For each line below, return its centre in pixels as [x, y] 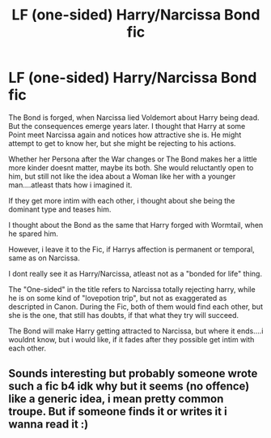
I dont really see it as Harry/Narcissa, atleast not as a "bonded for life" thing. [135, 273]
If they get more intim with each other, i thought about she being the [122, 200]
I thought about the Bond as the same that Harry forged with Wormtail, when [136, 225]
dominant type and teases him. [60, 209]
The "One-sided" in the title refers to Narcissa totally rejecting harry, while [132, 289]
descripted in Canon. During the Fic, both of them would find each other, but [135, 307]
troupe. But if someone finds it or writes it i [118, 412]
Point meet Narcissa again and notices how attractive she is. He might [125, 135]
